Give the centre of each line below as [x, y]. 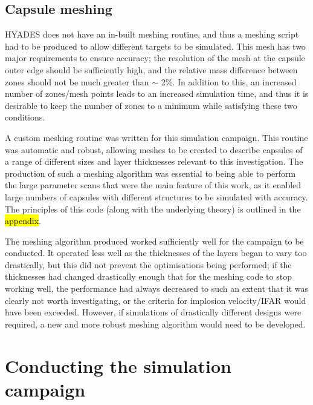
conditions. [25, 117]
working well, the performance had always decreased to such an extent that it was [157, 288]
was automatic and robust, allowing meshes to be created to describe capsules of [154, 149]
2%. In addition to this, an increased [229, 81]
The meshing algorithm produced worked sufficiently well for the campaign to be [154, 241]
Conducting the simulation [118, 365]
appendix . [23, 221]
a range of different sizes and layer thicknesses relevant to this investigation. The [154, 161]
